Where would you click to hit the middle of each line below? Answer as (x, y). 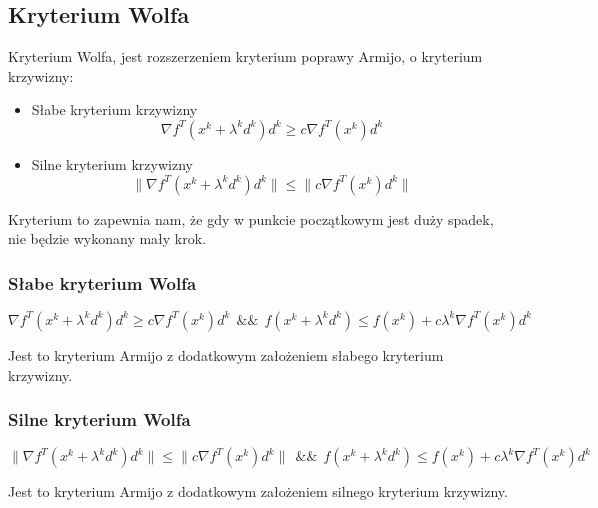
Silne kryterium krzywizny (112, 163)
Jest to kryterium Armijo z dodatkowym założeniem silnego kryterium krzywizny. (258, 491)
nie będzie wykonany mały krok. (107, 238)
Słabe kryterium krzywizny (114, 109)
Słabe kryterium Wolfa (102, 282)
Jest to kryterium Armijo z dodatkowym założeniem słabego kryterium (226, 354)
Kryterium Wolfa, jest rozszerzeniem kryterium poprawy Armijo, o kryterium (245, 56)
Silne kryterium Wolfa (99, 419)
